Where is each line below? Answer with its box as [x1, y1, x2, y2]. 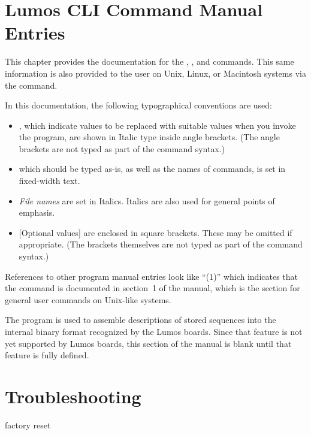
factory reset [5, 418, 51, 431]
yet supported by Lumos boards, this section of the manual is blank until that [5, 337, 292, 349]
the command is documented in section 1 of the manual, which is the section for [5, 282, 300, 294]
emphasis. [19, 206, 55, 219]
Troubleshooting [5, 383, 141, 408]
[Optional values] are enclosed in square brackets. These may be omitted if [19, 226, 292, 238]
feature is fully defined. [5, 349, 89, 361]
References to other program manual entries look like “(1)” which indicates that [5, 270, 298, 282]
